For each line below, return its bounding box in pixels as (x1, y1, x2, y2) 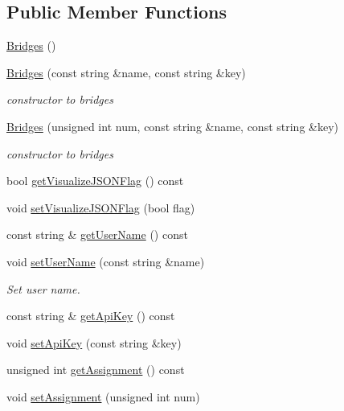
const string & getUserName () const (6, 226, 188, 243)
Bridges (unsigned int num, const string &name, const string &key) (6, 117, 339, 134)
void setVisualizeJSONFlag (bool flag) (6, 199, 195, 216)
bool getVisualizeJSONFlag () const (6, 172, 184, 189)
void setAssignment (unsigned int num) (6, 388, 200, 405)
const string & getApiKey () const (6, 307, 175, 324)
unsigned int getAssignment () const (6, 361, 185, 378)
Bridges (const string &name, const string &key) (6, 64, 246, 80)
